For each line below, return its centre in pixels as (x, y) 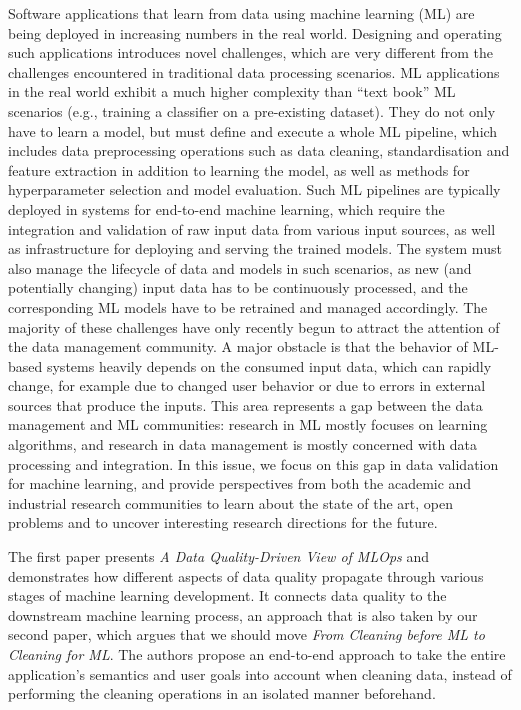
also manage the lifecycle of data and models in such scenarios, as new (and (240, 267)
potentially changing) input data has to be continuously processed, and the (238, 287)
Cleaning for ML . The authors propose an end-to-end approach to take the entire (257, 654)
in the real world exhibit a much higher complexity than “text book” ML (232, 91)
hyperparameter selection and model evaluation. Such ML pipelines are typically (254, 189)
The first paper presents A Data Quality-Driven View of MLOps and (219, 556)
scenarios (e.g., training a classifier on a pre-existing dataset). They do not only (252, 110)
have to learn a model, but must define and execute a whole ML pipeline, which (253, 130)
